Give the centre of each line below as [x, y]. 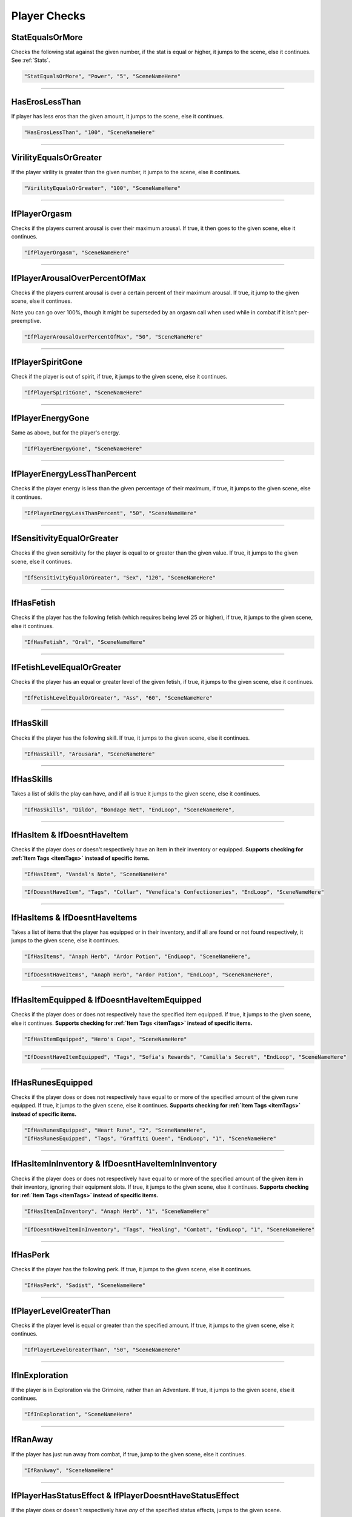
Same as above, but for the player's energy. [66, 432]
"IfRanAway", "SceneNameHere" [69, 1470]
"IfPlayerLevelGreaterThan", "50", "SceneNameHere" [102, 1350]
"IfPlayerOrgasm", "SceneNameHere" [77, 253]
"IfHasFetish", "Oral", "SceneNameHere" [85, 642]
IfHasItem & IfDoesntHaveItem [70, 835]
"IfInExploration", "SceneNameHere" [78, 1414]
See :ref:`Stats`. [31, 60]
